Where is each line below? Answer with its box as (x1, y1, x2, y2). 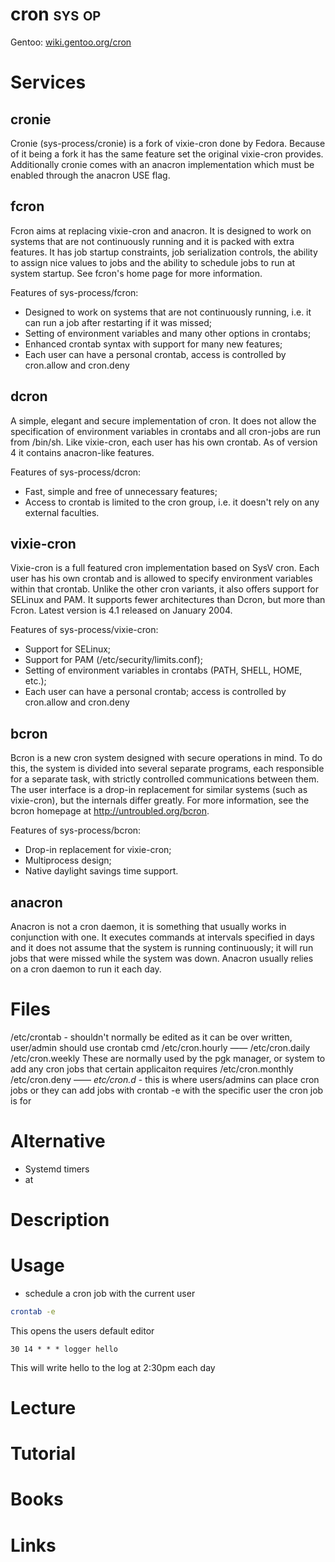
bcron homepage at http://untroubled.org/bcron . (10, 805, 210, 817)
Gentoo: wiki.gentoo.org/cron (10, 36, 132, 48)
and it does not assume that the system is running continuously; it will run (10, 942, 314, 953)
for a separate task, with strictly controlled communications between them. (10, 773, 320, 785)
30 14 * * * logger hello (10, 1344, 118, 1354)
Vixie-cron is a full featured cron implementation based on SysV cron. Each (10, 562, 320, 574)
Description (10, 1209, 110, 1232)
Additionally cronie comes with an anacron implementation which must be (10, 158, 315, 170)
